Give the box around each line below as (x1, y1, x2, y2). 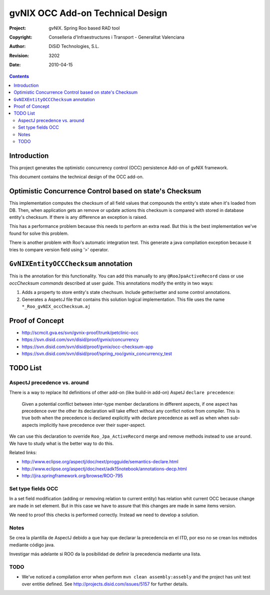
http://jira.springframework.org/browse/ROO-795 (21, 473, 123, 479)
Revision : (9, 53, 29, 59)
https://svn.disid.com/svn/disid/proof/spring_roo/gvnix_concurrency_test (21, 351, 172, 357)
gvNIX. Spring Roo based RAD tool (48, 25, 120, 31)
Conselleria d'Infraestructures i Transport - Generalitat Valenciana (48, 34, 184, 40)
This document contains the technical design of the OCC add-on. (9, 174, 144, 180)
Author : (9, 43, 26, 50)
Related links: (9, 450, 37, 455)
